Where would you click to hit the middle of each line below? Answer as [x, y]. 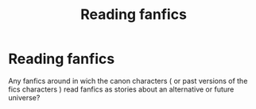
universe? [24, 97]
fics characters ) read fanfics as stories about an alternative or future [121, 89]
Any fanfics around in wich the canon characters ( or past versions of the [128, 81]
